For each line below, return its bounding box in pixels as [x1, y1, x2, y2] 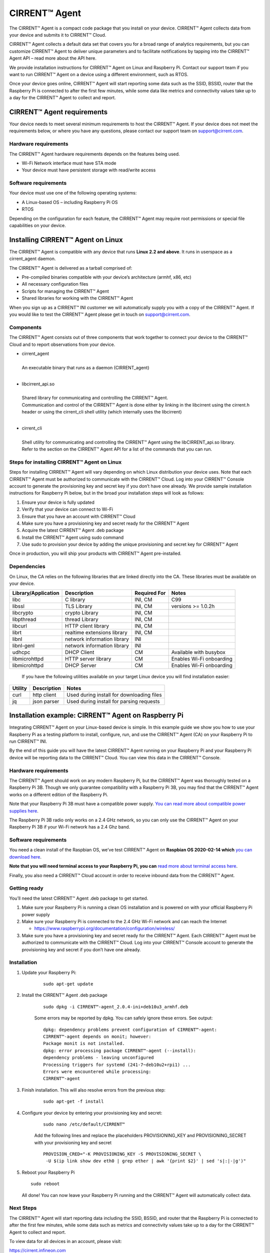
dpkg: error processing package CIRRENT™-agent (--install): [43, 1048, 196, 1054]
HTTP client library [65, 622, 109, 630]
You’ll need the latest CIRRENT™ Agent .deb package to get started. [9, 895, 148, 901]
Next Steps [9, 1204, 37, 1211]
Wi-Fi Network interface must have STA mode [21, 160, 116, 166]
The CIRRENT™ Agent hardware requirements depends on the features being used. [9, 151, 180, 157]
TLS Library [65, 603, 92, 610]
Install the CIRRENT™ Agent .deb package [21, 992, 107, 998]
